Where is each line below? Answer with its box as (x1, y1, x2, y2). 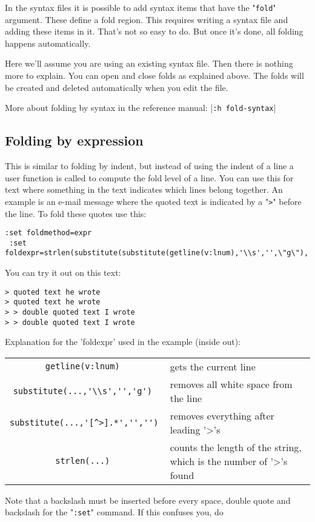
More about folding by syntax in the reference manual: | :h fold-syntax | (5, 101, 276, 114)
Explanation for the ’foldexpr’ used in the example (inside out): (5, 335, 240, 348)
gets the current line (170, 359, 256, 373)
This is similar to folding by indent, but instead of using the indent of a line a (5, 159, 294, 172)
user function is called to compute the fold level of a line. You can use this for (5, 171, 294, 184)
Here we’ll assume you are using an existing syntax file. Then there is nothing (5, 57, 293, 70)
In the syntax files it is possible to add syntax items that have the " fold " (5, 1, 276, 13)
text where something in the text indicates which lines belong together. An (5, 183, 283, 196)
